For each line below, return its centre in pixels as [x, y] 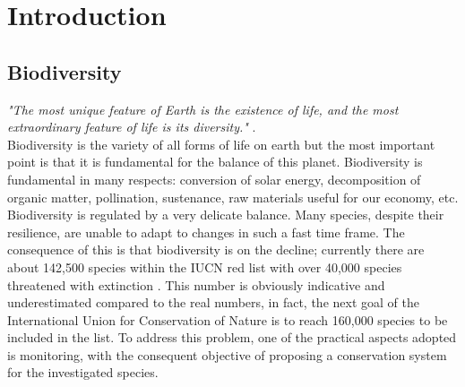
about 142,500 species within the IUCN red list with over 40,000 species [205, 267]
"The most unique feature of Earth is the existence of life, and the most [203, 109]
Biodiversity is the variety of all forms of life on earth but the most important [221, 144]
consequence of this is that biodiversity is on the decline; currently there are [216, 249]
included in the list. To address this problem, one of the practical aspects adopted [232, 337]
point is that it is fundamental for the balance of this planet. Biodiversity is [215, 162]
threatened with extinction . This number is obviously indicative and [196, 284]
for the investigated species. [83, 372]
